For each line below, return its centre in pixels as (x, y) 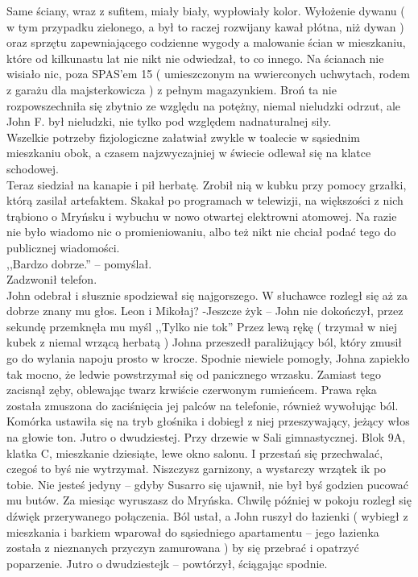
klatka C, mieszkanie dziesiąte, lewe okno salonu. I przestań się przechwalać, (195, 452)
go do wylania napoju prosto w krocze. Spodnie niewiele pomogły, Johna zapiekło (208, 358)
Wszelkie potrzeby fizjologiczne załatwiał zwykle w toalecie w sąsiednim (183, 137)
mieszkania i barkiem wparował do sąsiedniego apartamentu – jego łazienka (193, 531)
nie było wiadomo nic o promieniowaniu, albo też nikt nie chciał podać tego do (201, 232)
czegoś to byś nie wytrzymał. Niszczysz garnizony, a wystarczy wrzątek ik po (197, 469)
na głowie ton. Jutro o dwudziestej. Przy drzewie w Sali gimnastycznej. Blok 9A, (206, 437)
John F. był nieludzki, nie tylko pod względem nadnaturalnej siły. (169, 121)
